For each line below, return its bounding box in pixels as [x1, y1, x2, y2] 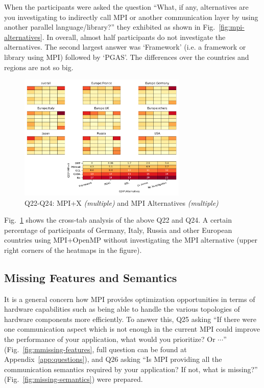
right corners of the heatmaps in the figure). [4, 244, 142, 255]
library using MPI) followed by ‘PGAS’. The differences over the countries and [4, 51, 249, 62]
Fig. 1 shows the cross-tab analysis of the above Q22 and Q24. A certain [4, 214, 232, 225]
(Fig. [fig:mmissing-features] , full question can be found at [4, 343, 187, 354]
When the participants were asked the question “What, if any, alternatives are [4, 2, 249, 12]
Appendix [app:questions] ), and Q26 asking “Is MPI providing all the [4, 354, 222, 364]
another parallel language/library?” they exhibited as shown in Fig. [4, 21, 215, 32]
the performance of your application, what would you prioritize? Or [4, 334, 215, 344]
